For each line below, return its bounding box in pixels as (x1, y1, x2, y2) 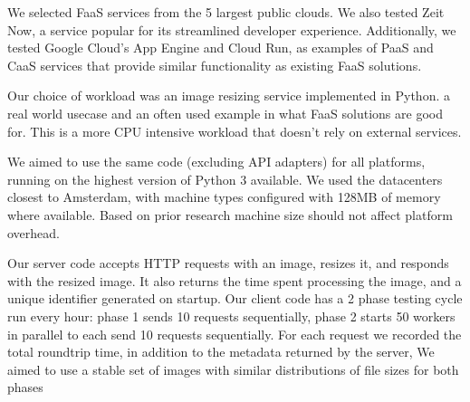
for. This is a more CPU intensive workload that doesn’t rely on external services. (7, 121, 462, 140)
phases (7, 378, 43, 397)
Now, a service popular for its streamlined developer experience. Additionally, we (7, 20, 456, 39)
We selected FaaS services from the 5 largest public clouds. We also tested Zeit (7, 3, 445, 21)
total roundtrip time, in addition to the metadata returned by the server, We (7, 342, 435, 361)
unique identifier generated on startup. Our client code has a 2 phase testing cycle (7, 289, 463, 308)
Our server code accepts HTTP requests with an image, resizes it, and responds (7, 254, 449, 273)
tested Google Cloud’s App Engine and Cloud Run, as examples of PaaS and (7, 38, 434, 57)
